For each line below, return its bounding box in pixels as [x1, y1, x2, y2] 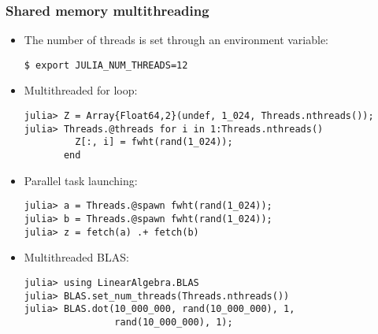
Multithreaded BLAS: [24, 249, 129, 265]
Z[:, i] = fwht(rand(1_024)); [75, 136, 233, 148]
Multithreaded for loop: [24, 82, 138, 98]
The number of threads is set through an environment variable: [24, 32, 329, 48]
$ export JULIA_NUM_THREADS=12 [24, 59, 188, 71]
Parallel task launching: [24, 172, 138, 188]
